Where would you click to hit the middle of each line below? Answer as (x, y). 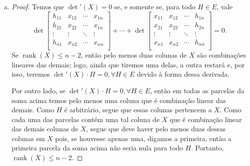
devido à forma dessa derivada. (183, 74)
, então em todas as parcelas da (197, 90)
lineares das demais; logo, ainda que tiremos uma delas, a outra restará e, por (128, 64)
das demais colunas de (45, 129)
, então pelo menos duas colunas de (134, 55)
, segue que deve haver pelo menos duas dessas (156, 129)
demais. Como (33, 110)
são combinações (222, 55)
